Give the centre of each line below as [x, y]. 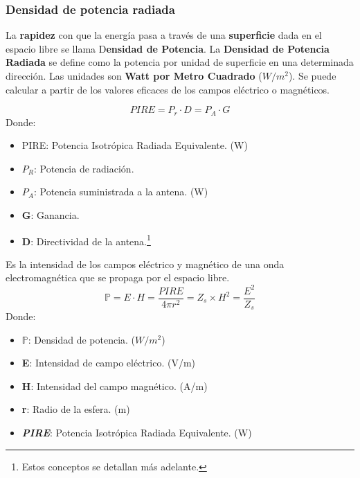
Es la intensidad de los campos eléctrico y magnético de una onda [145, 264]
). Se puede [312, 76]
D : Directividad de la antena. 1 [86, 240]
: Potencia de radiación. [84, 168]
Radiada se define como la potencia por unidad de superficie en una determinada [180, 62]
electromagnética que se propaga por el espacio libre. [118, 277]
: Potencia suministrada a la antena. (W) [121, 192]
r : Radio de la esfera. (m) [76, 409]
